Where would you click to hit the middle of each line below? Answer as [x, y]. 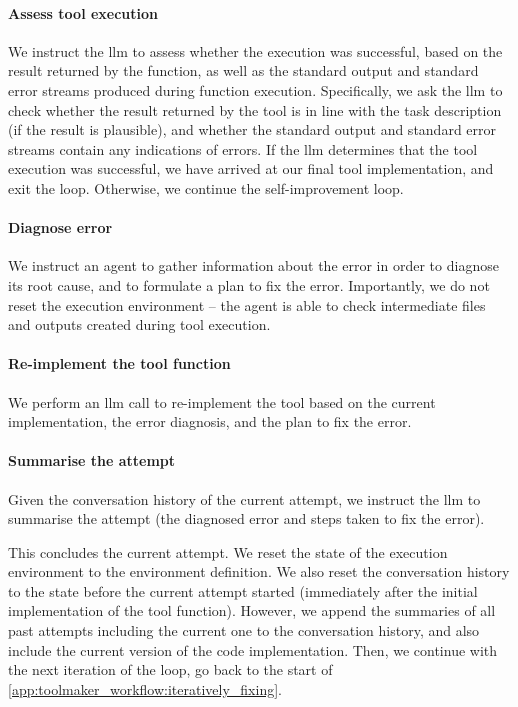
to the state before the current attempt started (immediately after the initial [243, 590]
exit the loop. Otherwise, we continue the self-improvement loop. [206, 187]
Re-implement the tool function [119, 363]
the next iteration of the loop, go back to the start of [170, 669]
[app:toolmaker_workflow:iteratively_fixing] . [145, 688]
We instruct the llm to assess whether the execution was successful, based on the [255, 50]
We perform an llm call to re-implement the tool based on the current [222, 401]
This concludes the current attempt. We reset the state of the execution [228, 551]
